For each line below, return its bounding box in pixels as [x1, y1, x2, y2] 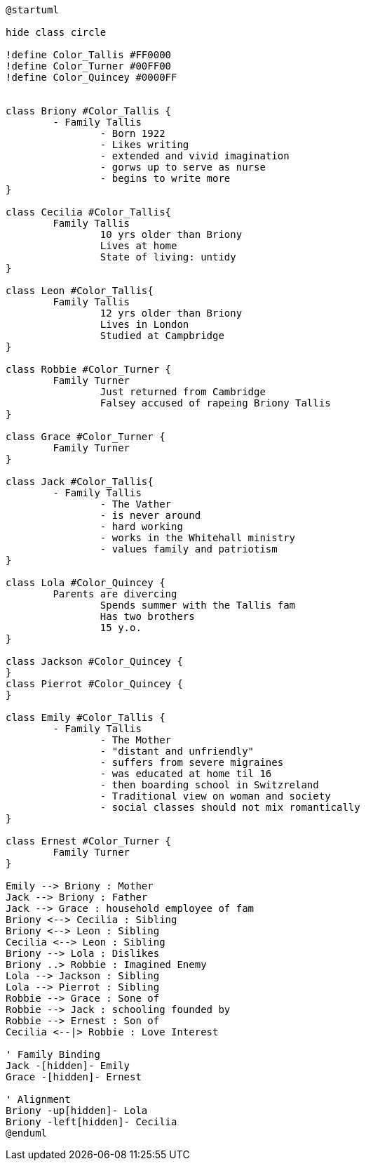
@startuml [6, 4, 59, 15]
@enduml [6, 1127, 48, 1139]
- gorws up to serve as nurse [100, 161, 266, 173]
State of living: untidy [100, 251, 236, 263]
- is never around [100, 510, 201, 521]
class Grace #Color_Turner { [6, 431, 165, 442]
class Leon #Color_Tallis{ [6, 285, 154, 296]
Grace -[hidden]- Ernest [6, 1071, 142, 1082]
